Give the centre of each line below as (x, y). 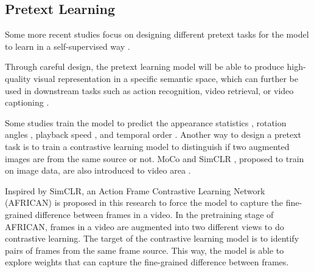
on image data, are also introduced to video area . (98, 170)
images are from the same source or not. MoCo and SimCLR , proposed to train (155, 158)
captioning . (27, 102)
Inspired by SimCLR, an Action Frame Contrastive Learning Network (135, 190)
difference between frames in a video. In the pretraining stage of (154, 214)
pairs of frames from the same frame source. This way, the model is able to (145, 250)
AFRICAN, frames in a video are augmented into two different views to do (145, 226)
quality (18, 78)
